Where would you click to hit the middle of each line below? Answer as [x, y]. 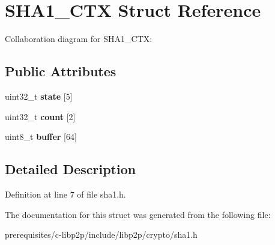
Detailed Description [71, 169]
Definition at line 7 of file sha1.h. [65, 194]
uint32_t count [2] [40, 116]
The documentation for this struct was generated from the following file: [138, 214]
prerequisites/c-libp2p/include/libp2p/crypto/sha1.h [101, 234]
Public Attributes [61, 71]
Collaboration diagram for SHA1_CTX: [79, 39]
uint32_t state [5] [39, 96]
